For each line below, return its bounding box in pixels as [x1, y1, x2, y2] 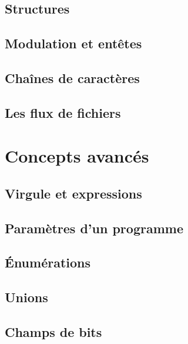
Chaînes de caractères [5, 68, 140, 87]
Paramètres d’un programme [5, 219, 183, 237]
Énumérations [5, 253, 91, 272]
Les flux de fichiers [5, 103, 121, 121]
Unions [5, 288, 48, 306]
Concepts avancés [5, 144, 149, 168]
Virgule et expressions [5, 184, 142, 202]
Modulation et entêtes [5, 34, 142, 52]
